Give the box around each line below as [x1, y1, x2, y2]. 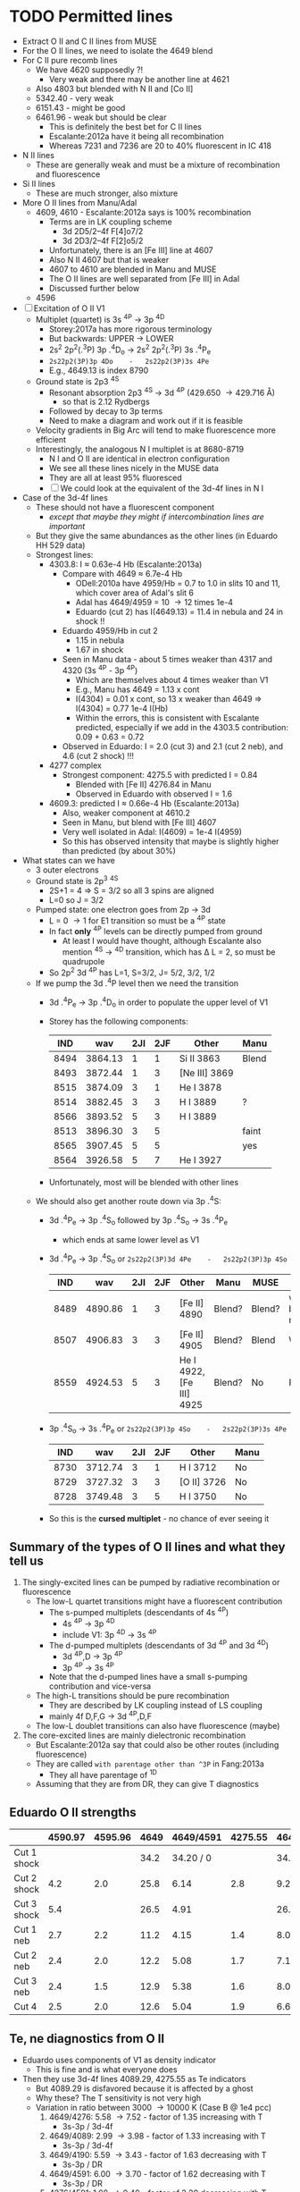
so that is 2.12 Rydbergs [62, 396, 150, 408]
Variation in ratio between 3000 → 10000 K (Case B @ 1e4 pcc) [35, 2103, 272, 2113]
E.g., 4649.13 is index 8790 [48, 365, 149, 376]
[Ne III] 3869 [179, 1066, 234, 1079]
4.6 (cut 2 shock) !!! [62, 751, 135, 762]
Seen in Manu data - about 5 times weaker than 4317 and [62, 654, 273, 665]
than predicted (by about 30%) [62, 846, 177, 856]
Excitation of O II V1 [33, 302, 105, 314]
